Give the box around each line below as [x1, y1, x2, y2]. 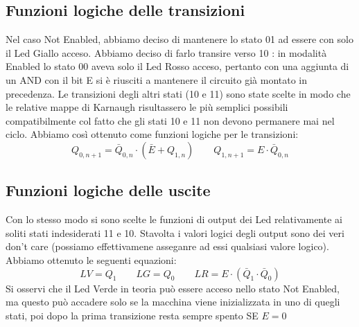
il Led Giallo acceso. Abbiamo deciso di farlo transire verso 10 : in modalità [6, 45, 327, 60]
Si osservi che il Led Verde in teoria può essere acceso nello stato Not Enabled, [6, 281, 340, 295]
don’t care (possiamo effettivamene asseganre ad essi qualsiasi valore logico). [6, 239, 329, 254]
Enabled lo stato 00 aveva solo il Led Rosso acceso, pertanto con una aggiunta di [6, 59, 349, 73]
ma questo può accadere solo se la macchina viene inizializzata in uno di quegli [6, 294, 340, 309]
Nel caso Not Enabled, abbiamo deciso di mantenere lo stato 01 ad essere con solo [6, 32, 353, 46]
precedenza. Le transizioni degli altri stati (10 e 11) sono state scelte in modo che [6, 86, 351, 100]
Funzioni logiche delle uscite [6, 179, 211, 201]
